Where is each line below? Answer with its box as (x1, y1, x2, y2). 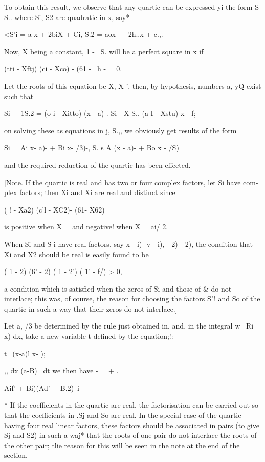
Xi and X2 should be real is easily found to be (4, 248, 149, 259)
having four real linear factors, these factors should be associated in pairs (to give (4, 419, 259, 430)
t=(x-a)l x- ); (4, 348, 46, 358)
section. (4, 450, 28, 460)
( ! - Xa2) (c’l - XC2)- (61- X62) (4, 204, 105, 215)
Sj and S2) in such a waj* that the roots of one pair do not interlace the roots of (4, 430, 257, 440)
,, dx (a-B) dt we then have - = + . (4, 365, 119, 376)
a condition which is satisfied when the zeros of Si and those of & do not (4, 283, 232, 294)
